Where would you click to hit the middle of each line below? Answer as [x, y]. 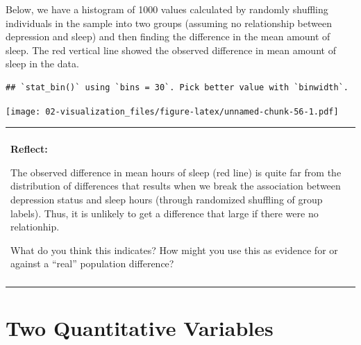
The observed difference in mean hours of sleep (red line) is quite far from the [176, 172]
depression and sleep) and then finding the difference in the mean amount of [168, 36]
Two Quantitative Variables [140, 327]
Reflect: [29, 149]
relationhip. [35, 227]
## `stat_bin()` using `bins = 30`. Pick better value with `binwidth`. [177, 87]
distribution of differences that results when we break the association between [176, 186]
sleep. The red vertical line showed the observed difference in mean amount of [171, 50]
